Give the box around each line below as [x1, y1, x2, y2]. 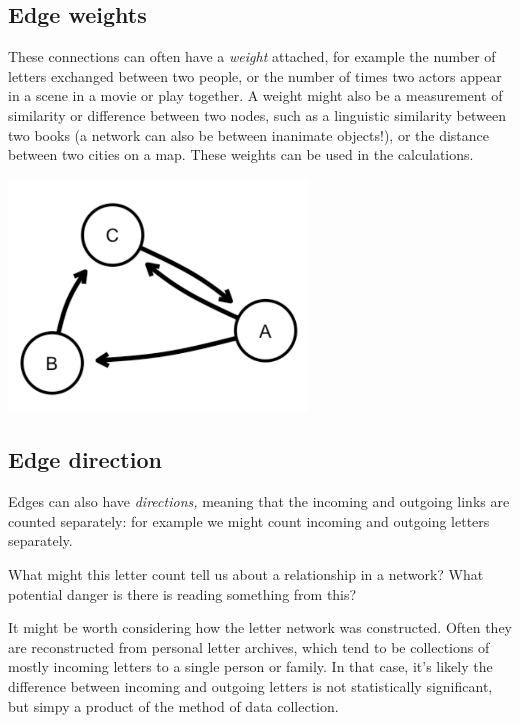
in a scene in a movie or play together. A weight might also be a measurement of [8, 85, 503, 106]
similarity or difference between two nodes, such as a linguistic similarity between [8, 104, 506, 125]
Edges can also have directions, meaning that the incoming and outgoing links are [8, 491, 510, 512]
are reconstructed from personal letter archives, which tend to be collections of [8, 636, 490, 657]
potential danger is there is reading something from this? [8, 583, 357, 604]
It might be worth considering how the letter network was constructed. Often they [8, 617, 513, 638]
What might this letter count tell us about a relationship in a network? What [8, 564, 484, 585]
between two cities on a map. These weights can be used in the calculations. [8, 144, 474, 165]
